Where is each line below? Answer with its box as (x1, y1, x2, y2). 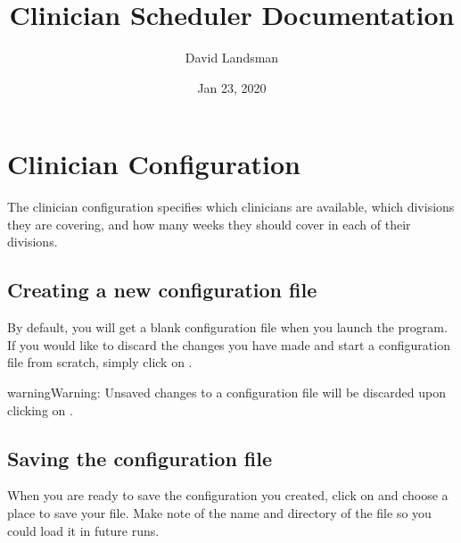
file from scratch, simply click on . (7, 353, 193, 372)
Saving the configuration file (7, 444, 273, 472)
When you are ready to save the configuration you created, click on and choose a (7, 486, 449, 505)
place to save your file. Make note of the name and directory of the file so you (7, 504, 432, 522)
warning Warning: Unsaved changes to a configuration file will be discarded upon (7, 383, 447, 402)
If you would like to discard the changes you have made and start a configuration (7, 335, 450, 354)
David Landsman (185, 48, 279, 67)
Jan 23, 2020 (197, 78, 267, 96)
